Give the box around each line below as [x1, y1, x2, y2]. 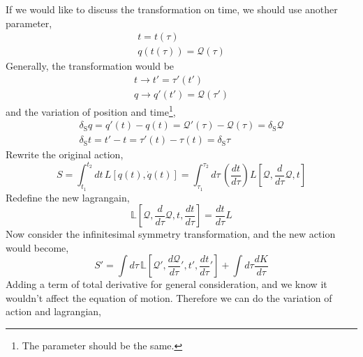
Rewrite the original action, [6, 147, 124, 162]
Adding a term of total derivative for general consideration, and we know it [6, 277, 327, 291]
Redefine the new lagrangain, [6, 190, 130, 204]
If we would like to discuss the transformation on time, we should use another [6, 2, 338, 16]
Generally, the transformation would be [6, 59, 175, 73]
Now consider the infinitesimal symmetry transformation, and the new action [6, 227, 336, 241]
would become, [6, 240, 69, 255]
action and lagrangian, [6, 304, 101, 319]
